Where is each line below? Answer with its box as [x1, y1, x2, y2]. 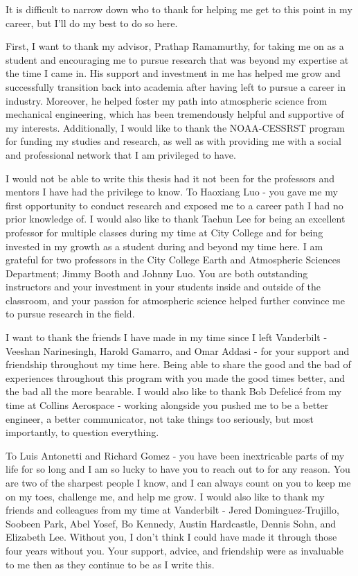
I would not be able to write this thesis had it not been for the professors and [6, 171, 335, 185]
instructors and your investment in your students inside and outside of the [6, 279, 321, 294]
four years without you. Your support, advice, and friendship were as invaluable [6, 543, 343, 557]
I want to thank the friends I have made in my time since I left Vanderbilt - [6, 330, 328, 344]
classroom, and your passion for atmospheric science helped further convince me [6, 293, 345, 307]
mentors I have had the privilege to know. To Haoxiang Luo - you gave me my [6, 184, 338, 199]
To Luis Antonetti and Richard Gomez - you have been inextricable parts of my [6, 448, 345, 462]
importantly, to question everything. [6, 425, 159, 439]
